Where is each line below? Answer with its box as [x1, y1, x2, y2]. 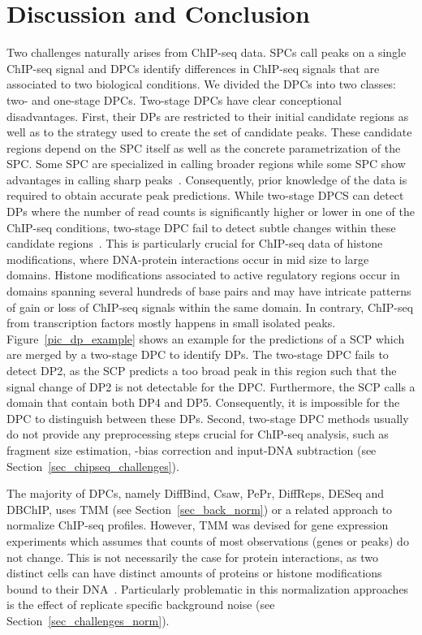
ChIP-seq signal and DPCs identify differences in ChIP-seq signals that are [6, 59, 380, 76]
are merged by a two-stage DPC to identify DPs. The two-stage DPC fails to [6, 346, 389, 363]
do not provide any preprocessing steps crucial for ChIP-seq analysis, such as [6, 425, 389, 443]
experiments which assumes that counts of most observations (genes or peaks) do [6, 532, 409, 549]
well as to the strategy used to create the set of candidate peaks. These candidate [6, 123, 412, 140]
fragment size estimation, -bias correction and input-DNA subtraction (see [6, 441, 377, 458]
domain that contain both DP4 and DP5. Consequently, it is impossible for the [6, 394, 400, 411]
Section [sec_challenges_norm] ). [6, 611, 170, 629]
